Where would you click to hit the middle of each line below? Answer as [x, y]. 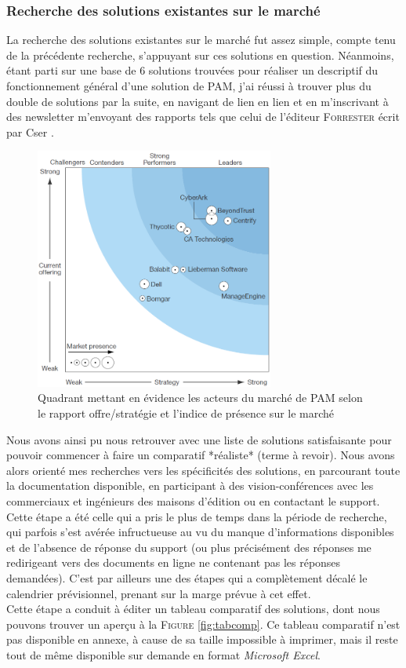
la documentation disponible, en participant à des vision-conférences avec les [190, 485]
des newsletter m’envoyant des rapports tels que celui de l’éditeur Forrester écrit [203, 117]
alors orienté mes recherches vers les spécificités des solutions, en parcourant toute [203, 470]
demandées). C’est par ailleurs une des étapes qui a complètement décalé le [187, 577]
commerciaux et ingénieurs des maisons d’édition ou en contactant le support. [193, 500]
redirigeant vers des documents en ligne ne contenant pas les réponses [174, 562]
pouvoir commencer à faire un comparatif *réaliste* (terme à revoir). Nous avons [201, 455]
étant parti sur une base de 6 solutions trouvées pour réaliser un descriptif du [192, 70]
